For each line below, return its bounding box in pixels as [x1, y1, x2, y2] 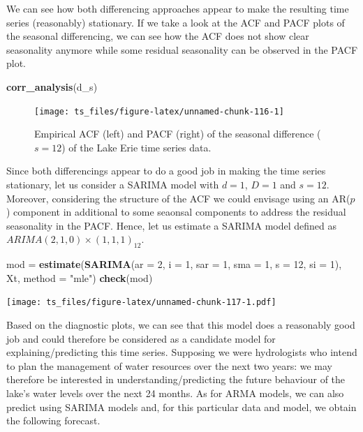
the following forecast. [6, 413, 101, 428]
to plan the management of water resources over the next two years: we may [6, 358, 332, 373]
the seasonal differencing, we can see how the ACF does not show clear [6, 29, 309, 43]
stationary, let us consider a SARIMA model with [6, 177, 219, 191]
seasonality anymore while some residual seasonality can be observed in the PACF [6, 42, 358, 57]
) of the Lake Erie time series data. [61, 140, 212, 154]
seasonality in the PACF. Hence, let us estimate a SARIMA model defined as [6, 218, 337, 232]
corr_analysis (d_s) [6, 79, 98, 94]
